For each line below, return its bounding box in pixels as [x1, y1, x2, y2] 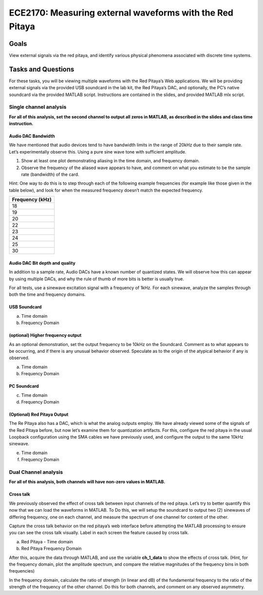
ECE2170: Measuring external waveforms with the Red [9, 7, 234, 18]
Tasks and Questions [9, 65, 75, 73]
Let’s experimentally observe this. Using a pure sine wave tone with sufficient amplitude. [9, 149, 187, 154]
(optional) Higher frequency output [9, 332, 82, 338]
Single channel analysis [9, 104, 67, 111]
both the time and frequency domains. [9, 291, 86, 297]
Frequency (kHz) [12, 196, 52, 203]
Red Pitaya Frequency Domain [21, 546, 82, 552]
